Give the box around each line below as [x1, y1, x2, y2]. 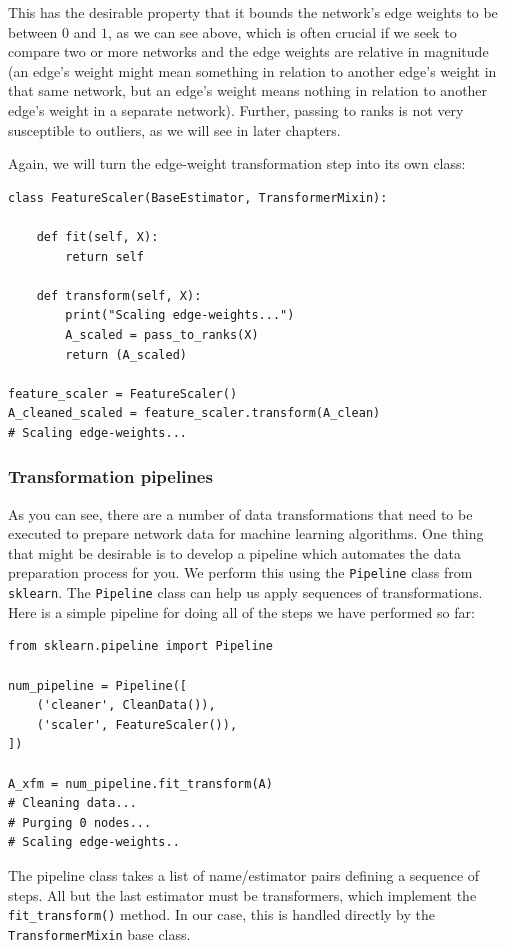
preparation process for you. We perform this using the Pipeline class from [8, 562, 473, 583]
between [8, 21, 58, 42]
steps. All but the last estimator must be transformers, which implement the [8, 884, 477, 905]
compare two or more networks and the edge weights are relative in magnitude [8, 41, 489, 62]
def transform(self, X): [36, 288, 202, 303]
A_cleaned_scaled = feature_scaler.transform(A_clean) [8, 406, 381, 421]
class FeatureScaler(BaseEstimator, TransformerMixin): [8, 190, 388, 205]
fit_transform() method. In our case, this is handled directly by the [8, 904, 435, 925]
